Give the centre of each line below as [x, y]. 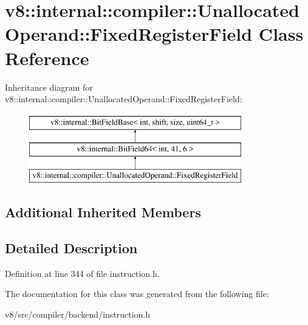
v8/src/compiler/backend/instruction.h [78, 314]
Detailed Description [71, 247]
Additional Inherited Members [103, 212]
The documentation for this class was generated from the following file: [137, 294]
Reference [47, 58]
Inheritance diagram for [49, 87]
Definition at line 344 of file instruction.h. [82, 273]
